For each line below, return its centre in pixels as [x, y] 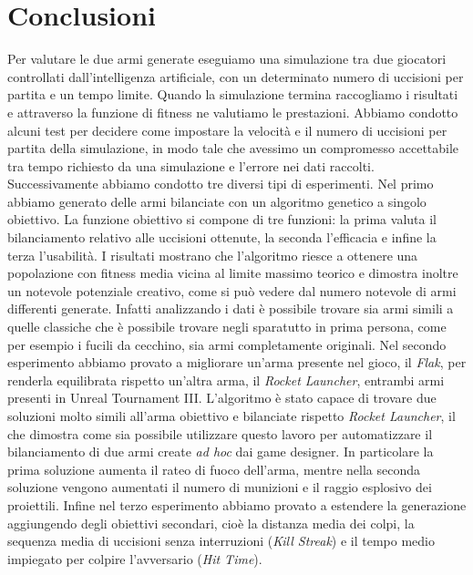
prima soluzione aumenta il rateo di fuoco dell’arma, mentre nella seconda [214, 469]
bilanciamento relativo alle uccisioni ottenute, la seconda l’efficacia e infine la [222, 237]
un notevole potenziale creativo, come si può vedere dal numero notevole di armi [232, 290]
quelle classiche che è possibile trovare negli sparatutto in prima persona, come [227, 327]
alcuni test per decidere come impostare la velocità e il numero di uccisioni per [227, 130]
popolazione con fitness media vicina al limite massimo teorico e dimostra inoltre [233, 273]
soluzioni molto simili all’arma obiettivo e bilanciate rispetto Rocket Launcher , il [231, 416]
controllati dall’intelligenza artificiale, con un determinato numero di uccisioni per [236, 76]
